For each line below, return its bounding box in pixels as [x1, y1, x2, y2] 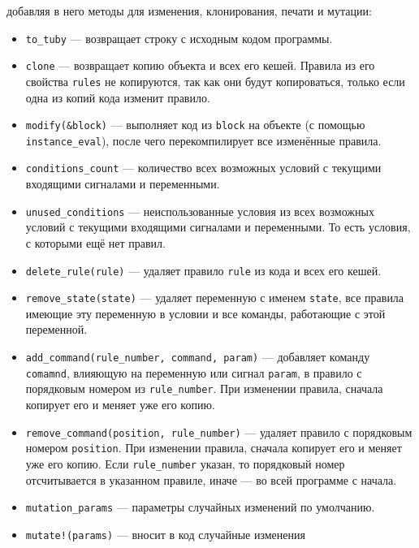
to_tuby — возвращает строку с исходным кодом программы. [25, 29, 333, 46]
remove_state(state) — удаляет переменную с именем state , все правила [25, 289, 404, 306]
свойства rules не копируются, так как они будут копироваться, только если [25, 72, 405, 89]
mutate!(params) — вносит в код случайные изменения [25, 525, 305, 542]
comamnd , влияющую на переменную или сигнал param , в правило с [25, 364, 362, 381]
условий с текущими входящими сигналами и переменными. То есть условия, [25, 218, 411, 235]
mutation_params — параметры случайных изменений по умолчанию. [25, 498, 375, 516]
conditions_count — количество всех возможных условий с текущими [25, 159, 382, 176]
